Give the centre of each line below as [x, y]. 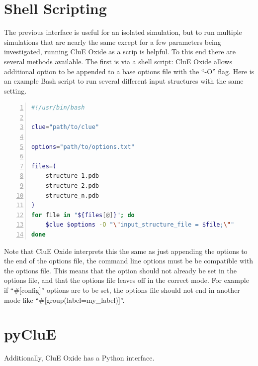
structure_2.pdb [72, 186]
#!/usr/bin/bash [58, 108]
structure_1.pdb [72, 176]
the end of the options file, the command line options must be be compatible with [129, 261]
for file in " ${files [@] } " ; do [83, 215]
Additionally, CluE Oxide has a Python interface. [79, 358]
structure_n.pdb [72, 195]
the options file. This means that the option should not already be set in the [120, 270]
